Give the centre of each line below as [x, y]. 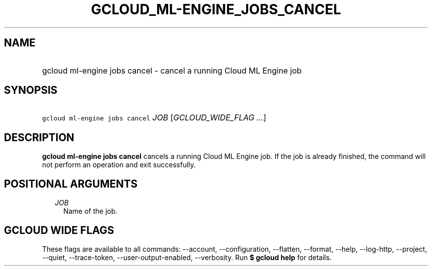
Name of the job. [90, 211]
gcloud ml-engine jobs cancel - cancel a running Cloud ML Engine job [172, 70]
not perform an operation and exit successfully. [119, 165]
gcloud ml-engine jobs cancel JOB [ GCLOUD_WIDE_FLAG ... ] [154, 118]
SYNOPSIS [31, 90]
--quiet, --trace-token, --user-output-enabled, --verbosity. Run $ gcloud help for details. [187, 257]
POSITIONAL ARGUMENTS [71, 184]
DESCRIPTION [39, 137]
